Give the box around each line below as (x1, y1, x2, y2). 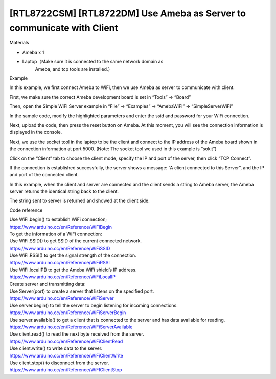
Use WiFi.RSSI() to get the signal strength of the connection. (9, 252, 136, 258)
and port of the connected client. (9, 172, 79, 178)
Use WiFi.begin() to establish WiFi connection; (9, 216, 107, 222)
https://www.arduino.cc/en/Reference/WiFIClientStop (9, 367, 122, 373)
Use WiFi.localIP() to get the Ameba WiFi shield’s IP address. (9, 266, 137, 273)
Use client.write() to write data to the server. (9, 345, 103, 351)
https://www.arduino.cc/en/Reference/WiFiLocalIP (9, 274, 116, 280)
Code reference (9, 207, 43, 213)
